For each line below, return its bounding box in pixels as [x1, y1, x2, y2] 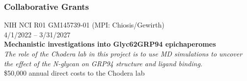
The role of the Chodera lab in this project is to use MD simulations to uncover [4, 49, 243, 58]
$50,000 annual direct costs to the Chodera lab [4, 68, 145, 78]
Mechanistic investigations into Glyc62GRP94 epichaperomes [4, 39, 216, 49]
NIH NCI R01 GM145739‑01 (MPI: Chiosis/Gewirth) [4, 20, 165, 30]
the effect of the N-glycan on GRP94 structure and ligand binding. [4, 58, 203, 68]
